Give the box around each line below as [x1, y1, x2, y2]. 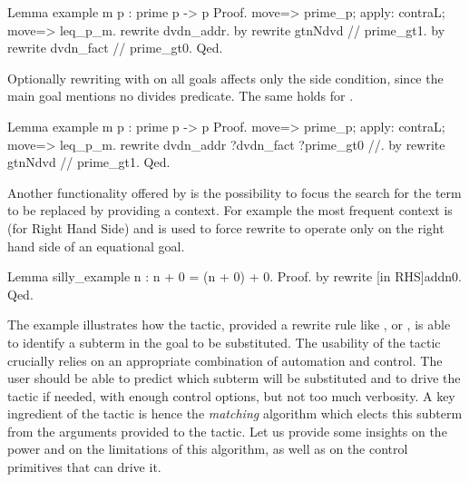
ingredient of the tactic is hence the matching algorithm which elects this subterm [7, 404, 463, 423]
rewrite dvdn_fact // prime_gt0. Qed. [7, 38, 223, 57]
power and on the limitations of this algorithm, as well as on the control [7, 439, 408, 458]
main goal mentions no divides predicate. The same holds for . [7, 86, 354, 105]
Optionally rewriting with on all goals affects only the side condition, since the [7, 68, 444, 87]
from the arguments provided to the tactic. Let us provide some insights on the [7, 421, 447, 440]
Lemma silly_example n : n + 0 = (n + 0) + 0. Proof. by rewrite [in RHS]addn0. [7, 267, 462, 286]
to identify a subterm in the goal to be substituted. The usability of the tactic [7, 332, 441, 351]
